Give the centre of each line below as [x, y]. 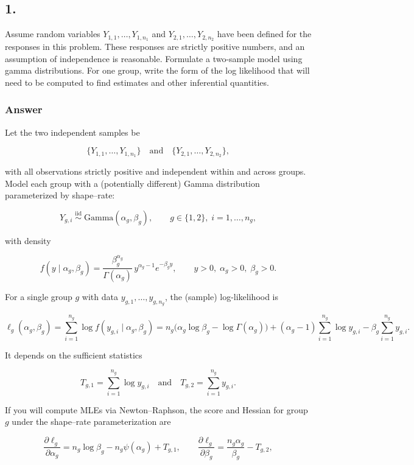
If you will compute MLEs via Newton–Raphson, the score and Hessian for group [156, 409]
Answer [24, 109]
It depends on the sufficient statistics [74, 355]
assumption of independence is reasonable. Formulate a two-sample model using [154, 58]
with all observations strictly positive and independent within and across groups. [156, 171]
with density [28, 240]
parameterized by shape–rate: [60, 195]
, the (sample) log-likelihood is [222, 296]
